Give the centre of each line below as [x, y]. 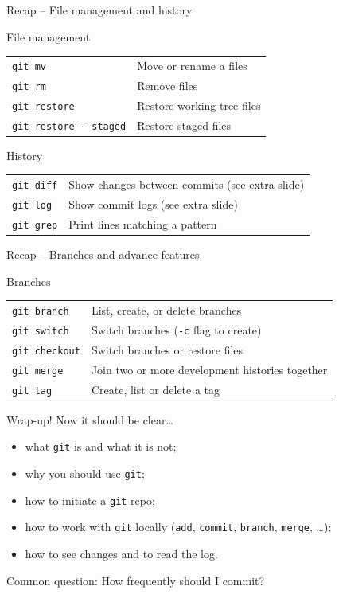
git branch [41, 312]
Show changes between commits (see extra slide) [187, 184]
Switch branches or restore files [167, 349]
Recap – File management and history [99, 10]
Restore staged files [184, 125]
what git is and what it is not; [101, 446]
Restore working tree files [199, 105]
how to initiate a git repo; [90, 500]
